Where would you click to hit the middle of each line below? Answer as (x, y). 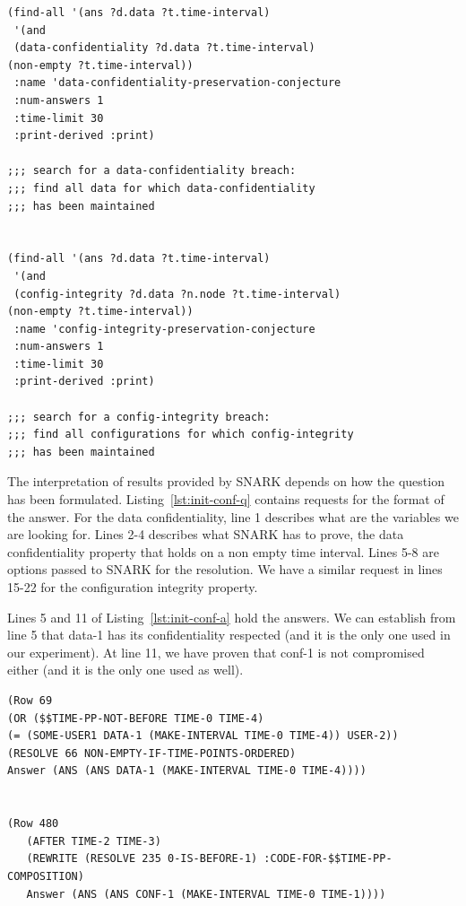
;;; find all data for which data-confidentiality (161, 188)
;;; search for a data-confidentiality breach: (152, 171)
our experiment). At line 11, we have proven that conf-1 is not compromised (216, 652)
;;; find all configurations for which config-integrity (181, 435)
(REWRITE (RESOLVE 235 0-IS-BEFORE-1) (142, 859)
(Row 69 (30, 700)
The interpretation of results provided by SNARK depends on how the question (226, 481)
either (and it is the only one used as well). (125, 670)
